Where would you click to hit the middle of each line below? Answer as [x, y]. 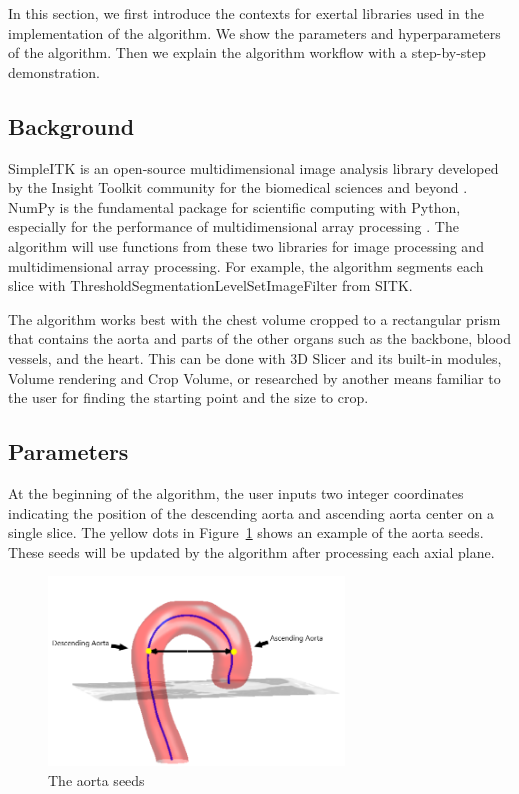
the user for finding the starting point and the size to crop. [188, 397]
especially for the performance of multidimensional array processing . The [233, 226]
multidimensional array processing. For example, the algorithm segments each [246, 265]
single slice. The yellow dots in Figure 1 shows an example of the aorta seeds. [246, 532]
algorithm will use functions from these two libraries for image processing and [246, 245]
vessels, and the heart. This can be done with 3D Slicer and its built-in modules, [255, 357]
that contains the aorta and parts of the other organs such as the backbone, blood [260, 338]
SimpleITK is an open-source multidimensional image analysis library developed [253, 167]
